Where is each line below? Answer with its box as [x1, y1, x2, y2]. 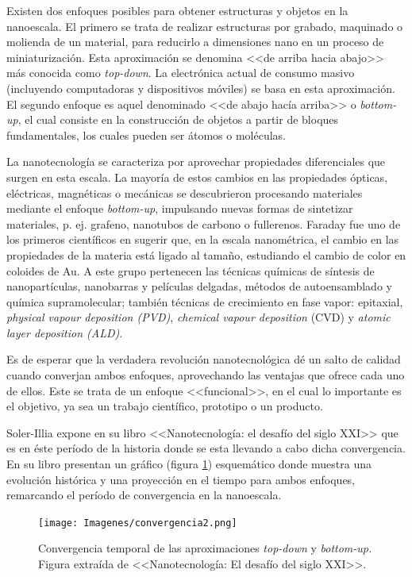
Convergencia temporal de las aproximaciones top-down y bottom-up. [38, 540, 372, 556]
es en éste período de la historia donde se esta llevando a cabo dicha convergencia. [6, 440, 406, 456]
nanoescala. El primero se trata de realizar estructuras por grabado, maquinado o [6, 17, 403, 34]
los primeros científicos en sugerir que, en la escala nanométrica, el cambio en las [6, 231, 399, 248]
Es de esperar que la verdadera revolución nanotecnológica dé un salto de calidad [6, 351, 401, 367]
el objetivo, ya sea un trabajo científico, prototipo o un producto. [6, 398, 323, 414]
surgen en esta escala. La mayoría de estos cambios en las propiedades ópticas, [6, 168, 388, 185]
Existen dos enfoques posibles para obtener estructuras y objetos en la [6, 2, 348, 18]
